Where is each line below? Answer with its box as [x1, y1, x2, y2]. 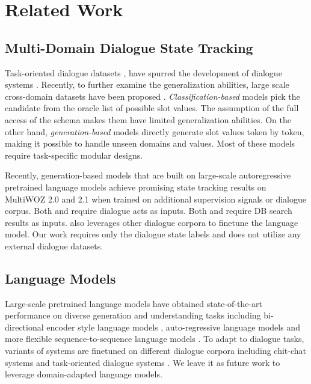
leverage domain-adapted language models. [5, 368, 162, 380]
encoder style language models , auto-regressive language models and [46, 320, 300, 333]
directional [5, 320, 44, 333]
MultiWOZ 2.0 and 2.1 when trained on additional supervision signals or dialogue [5, 192, 307, 205]
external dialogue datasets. [5, 239, 103, 252]
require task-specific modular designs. [5, 148, 143, 161]
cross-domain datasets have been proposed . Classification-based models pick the [5, 90, 300, 102]
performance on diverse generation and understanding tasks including [5, 309, 261, 322]
